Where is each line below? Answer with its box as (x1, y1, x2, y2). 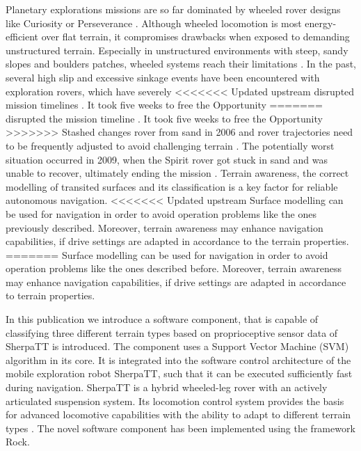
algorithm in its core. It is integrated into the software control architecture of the (6, 352, 351, 367)
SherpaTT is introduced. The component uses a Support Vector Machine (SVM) (6, 339, 349, 354)
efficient (6, 29, 39, 44)
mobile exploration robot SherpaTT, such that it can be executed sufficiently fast (6, 366, 353, 381)
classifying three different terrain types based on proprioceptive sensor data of (6, 325, 338, 340)
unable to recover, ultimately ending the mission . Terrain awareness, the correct (6, 166, 349, 180)
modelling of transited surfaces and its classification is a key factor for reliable (6, 179, 338, 193)
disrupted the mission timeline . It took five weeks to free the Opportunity (6, 111, 323, 125)
